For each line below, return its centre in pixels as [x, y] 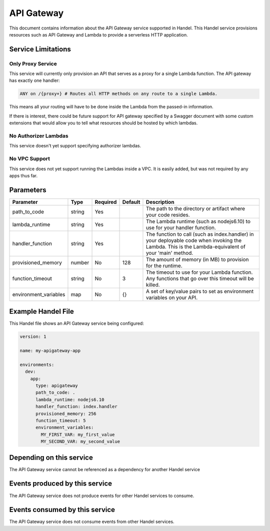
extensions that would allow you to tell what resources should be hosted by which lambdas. [103, 123]
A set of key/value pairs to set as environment [200, 291]
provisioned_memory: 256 [66, 414]
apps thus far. [23, 175]
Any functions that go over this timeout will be [200, 278]
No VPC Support [29, 159]
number [80, 262]
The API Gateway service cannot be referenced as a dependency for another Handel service [104, 469]
